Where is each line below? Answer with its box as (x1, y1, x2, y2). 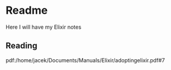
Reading (5, 41, 37, 51)
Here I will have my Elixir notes (5, 23, 82, 31)
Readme (5, 4, 48, 17)
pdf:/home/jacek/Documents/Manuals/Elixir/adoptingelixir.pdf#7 (5, 56, 165, 63)
